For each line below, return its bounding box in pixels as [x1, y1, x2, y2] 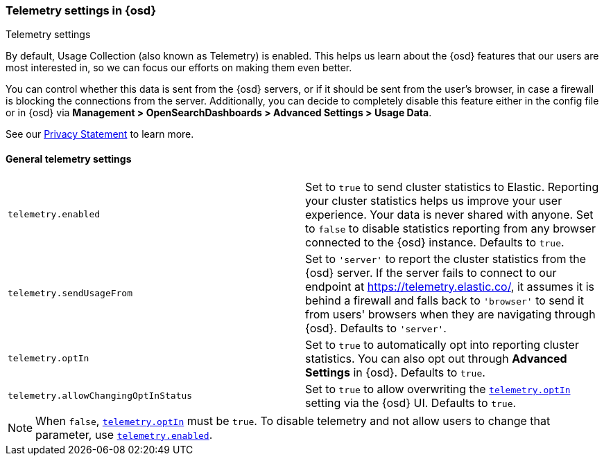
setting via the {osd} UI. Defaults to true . [305, 395, 517, 410]
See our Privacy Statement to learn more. [6, 128, 194, 141]
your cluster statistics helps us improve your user [305, 193, 562, 208]
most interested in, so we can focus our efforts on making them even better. [6, 62, 352, 74]
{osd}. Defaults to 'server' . [305, 320, 447, 335]
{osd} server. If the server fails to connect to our [305, 265, 557, 280]
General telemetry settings [6, 152, 132, 165]
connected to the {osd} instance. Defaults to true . [305, 235, 564, 249]
